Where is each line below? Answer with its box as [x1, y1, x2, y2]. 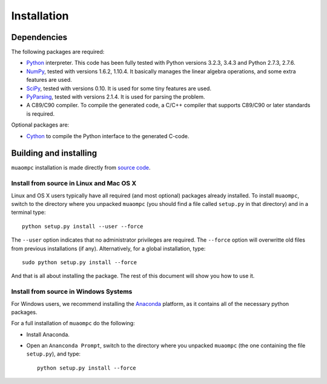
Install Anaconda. [26, 331, 70, 338]
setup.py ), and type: [26, 350, 81, 357]
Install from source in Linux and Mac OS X [11, 179, 137, 188]
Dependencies [11, 32, 68, 42]
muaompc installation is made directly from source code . [11, 164, 151, 171]
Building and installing [11, 148, 97, 159]
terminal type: [11, 209, 46, 216]
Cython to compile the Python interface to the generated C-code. [26, 132, 190, 139]
